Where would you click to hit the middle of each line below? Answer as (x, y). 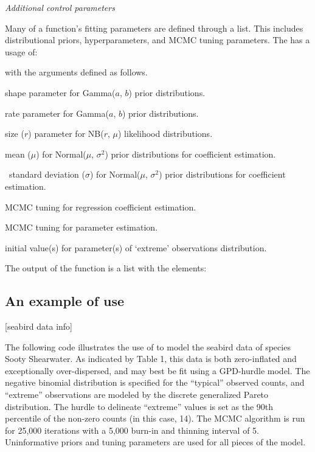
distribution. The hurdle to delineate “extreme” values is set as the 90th (139, 406)
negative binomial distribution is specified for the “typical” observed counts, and (155, 382)
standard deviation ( (47, 174)
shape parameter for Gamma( (60, 92)
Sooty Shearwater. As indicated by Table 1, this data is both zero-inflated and (151, 359)
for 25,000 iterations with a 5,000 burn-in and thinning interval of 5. (132, 430)
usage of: (21, 51)
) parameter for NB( (66, 134)
